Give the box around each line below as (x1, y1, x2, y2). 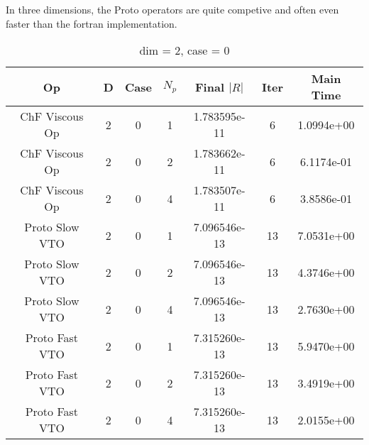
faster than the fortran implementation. (6, 16, 177, 31)
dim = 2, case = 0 (139, 42, 230, 59)
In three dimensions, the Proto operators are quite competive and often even (6, 2, 339, 16)
